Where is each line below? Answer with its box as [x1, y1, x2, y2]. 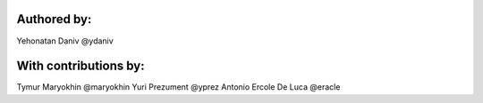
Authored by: [16, 12, 92, 27]
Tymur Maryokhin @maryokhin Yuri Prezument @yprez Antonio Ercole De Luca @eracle [16, 82, 341, 92]
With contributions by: [16, 59, 145, 74]
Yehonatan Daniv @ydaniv [16, 36, 114, 46]
